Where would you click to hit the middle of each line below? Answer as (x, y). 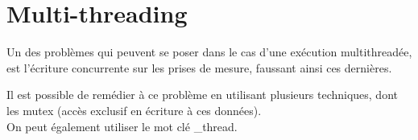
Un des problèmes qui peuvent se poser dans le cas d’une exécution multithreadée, (209, 52)
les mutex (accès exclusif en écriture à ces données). (134, 110)
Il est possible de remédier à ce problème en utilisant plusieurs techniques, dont (202, 95)
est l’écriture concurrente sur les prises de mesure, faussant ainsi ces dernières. (199, 67)
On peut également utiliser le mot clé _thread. (122, 126)
